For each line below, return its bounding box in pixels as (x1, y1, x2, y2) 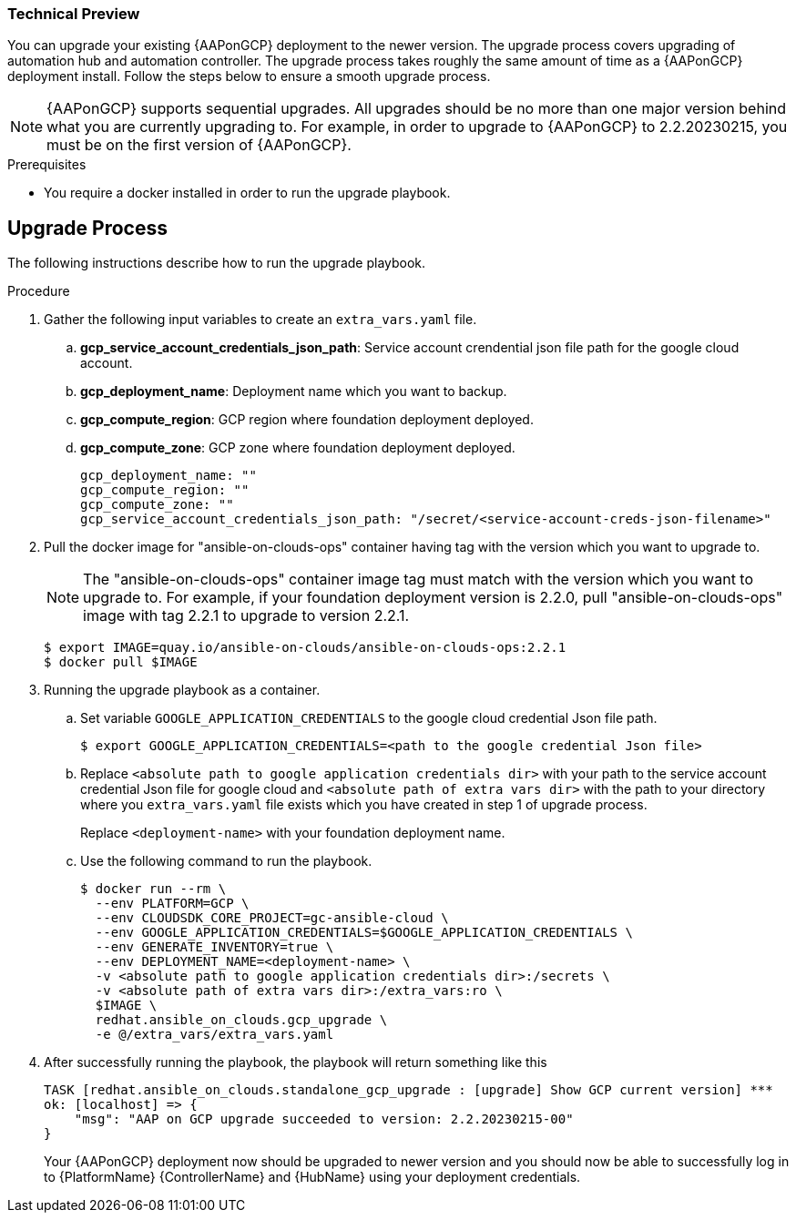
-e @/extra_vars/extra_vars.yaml (95, 1027, 334, 1042)
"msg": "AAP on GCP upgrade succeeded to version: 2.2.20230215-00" (74, 1112, 574, 1127)
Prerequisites (7, 157, 87, 173)
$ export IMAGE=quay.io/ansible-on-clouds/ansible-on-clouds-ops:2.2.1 (44, 640, 566, 656)
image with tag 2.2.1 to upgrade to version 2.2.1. (83, 606, 410, 625)
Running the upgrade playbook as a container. (44, 682, 321, 698)
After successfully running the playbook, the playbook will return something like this (44, 1054, 547, 1071)
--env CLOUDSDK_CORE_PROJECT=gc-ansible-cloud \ (95, 910, 449, 926)
